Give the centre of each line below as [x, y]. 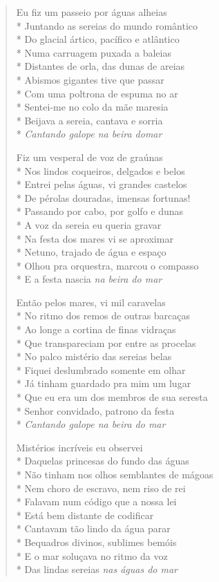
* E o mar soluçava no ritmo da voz [92, 555]
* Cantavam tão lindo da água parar [93, 528]
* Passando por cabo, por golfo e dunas [100, 211]
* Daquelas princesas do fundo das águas [103, 461]
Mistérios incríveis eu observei [79, 447]
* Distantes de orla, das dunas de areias [101, 66]
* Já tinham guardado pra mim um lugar [104, 383]
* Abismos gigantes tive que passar [90, 79]
